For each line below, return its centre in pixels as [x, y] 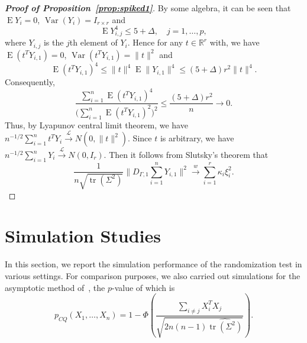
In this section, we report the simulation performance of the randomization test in [153, 264]
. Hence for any [155, 42]
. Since [140, 138]
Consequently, [30, 82]
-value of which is [143, 287]
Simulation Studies [83, 236]
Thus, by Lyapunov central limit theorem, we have [96, 124]
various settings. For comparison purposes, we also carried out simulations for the [153, 275]
